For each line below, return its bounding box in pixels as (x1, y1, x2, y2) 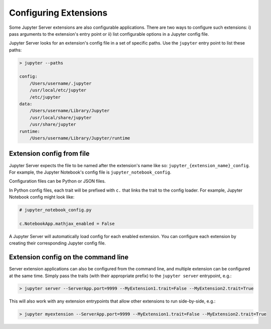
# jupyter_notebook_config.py (19, 207, 92, 213)
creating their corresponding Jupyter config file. (9, 240, 106, 246)
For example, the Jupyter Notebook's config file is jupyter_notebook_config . (9, 169, 172, 175)
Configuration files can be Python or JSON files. (9, 178, 106, 184)
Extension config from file (9, 150, 90, 158)
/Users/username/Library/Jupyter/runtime (29, 135, 130, 141)
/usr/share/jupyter (29, 122, 77, 127)
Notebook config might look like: (9, 194, 75, 200)
